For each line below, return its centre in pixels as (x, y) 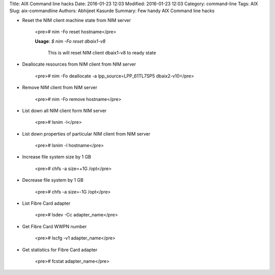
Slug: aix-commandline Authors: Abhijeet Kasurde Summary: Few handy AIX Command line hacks (112, 11)
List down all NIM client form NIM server (64, 111)
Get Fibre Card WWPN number (54, 226)
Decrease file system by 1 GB (53, 180)
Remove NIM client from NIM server (60, 88)
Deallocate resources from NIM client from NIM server (79, 64)
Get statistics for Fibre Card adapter (60, 250)
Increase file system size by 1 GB (57, 157)
